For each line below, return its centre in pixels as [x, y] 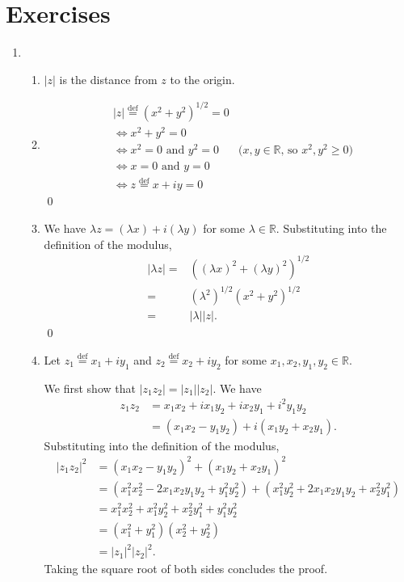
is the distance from [108, 79]
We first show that [90, 388]
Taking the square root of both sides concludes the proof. [186, 569]
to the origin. [202, 79]
